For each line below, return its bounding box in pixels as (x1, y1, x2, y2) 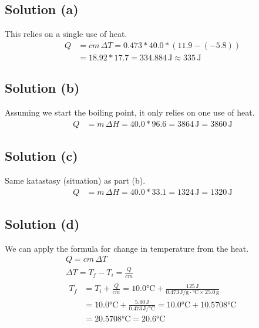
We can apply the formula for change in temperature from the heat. (5, 242, 249, 254)
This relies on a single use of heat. (5, 28, 127, 40)
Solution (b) (5, 79, 80, 97)
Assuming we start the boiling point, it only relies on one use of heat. (5, 106, 255, 119)
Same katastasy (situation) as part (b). (5, 174, 146, 186)
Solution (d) (5, 214, 80, 232)
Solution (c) (5, 147, 78, 165)
